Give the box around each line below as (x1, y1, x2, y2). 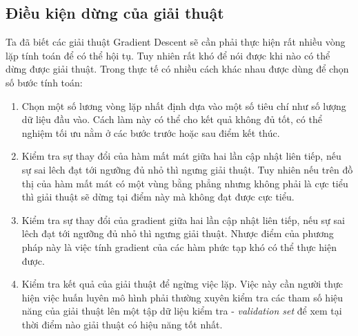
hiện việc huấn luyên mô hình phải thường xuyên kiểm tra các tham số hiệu (21, 290, 344, 304)
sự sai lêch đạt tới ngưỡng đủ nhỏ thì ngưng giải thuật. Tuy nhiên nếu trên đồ (21, 162, 353, 176)
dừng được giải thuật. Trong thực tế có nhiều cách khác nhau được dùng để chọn (6, 62, 349, 76)
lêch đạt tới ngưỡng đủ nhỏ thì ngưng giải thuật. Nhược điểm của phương (21, 226, 334, 241)
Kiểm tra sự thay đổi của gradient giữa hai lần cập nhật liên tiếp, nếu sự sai (21, 212, 345, 227)
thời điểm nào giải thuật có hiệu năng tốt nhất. (21, 317, 223, 331)
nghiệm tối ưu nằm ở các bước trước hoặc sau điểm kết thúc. (21, 125, 280, 140)
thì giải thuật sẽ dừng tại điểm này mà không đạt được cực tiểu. (21, 189, 295, 204)
